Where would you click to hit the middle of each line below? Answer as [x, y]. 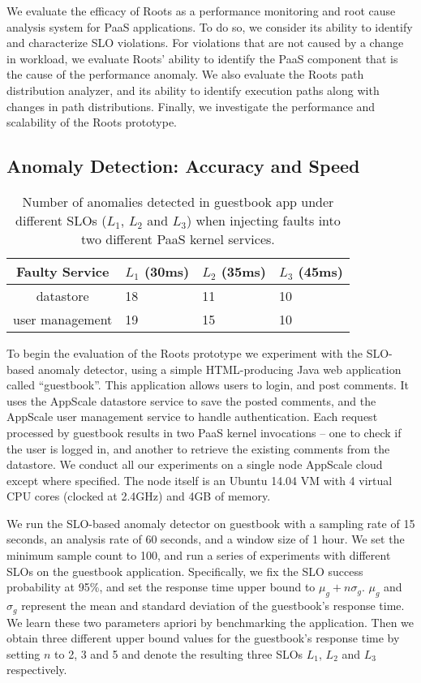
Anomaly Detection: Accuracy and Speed [183, 166]
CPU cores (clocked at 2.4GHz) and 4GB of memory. [139, 496]
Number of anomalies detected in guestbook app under [178, 201]
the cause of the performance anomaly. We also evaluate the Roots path [185, 74]
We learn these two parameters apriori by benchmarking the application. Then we [210, 622]
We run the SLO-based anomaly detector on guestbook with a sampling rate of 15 [211, 523]
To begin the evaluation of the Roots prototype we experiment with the [185, 352]
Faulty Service [62, 271]
